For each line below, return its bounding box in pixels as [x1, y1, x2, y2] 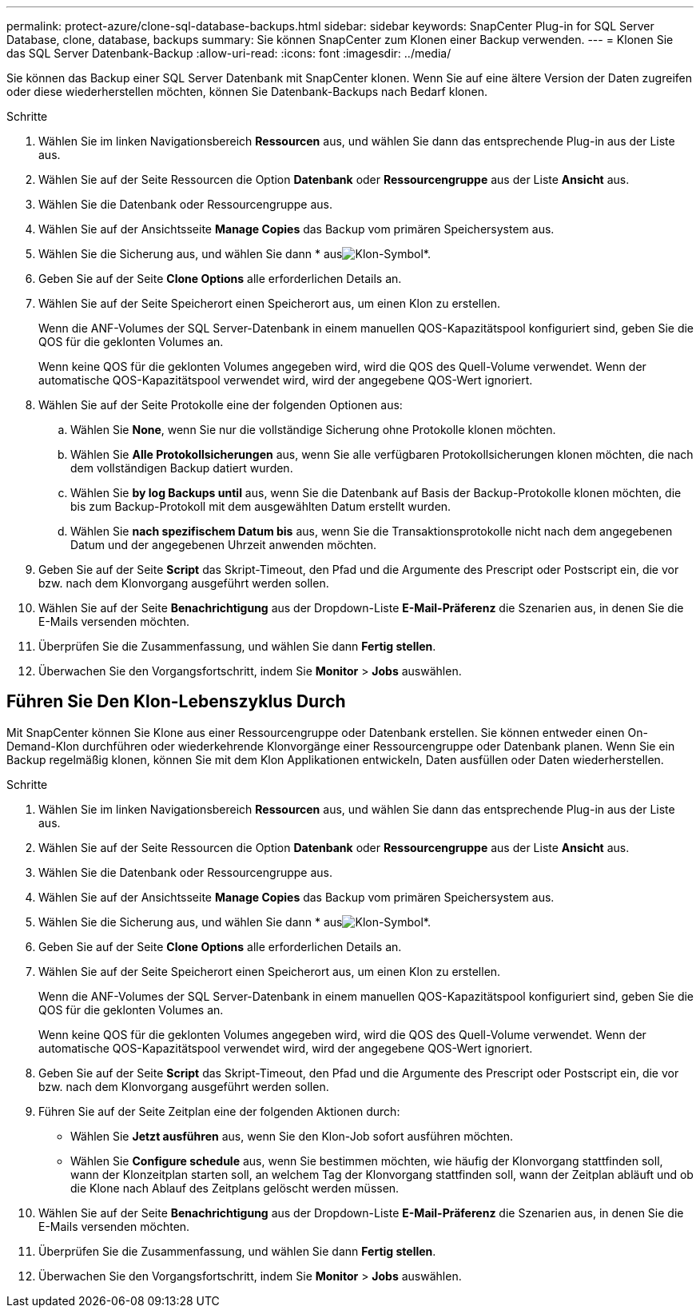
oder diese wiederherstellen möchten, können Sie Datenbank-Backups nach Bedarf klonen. [6, 85, 487, 98]
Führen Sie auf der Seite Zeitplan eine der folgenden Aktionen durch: [38, 1104, 400, 1118]
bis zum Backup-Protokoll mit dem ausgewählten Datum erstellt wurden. [70, 500, 451, 513]
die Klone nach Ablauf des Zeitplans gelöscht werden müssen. [70, 1181, 400, 1195]
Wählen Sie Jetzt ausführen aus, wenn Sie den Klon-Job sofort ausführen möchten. [70, 1129, 514, 1143]
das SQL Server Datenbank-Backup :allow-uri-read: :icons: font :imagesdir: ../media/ [6, 46, 451, 60]
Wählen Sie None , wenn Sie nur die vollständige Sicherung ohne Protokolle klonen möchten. [70, 423, 556, 436]
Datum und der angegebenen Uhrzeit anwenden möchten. [70, 538, 377, 551]
